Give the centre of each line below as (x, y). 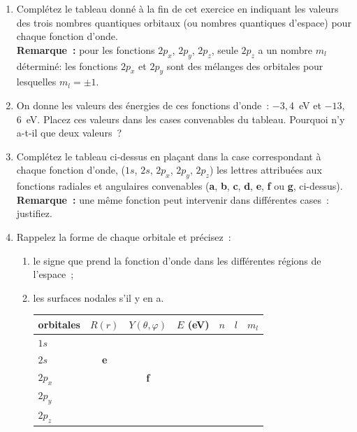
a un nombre (285, 49)
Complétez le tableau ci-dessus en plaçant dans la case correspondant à (169, 156)
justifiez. (34, 213)
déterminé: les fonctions (67, 65)
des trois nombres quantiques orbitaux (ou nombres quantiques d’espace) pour (184, 22)
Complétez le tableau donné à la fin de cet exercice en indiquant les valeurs (177, 8)
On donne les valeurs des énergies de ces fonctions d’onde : (143, 105)
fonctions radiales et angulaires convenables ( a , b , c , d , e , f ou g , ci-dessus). (180, 186)
